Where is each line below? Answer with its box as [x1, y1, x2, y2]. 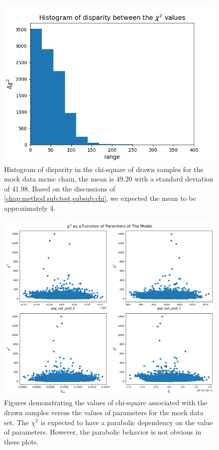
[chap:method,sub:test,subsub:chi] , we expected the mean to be [4, 193, 196, 203]
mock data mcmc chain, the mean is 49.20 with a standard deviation [4, 174, 214, 184]
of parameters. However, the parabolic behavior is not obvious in [4, 427, 202, 437]
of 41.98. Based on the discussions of [4, 183, 115, 193]
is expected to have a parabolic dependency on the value [40, 417, 213, 427]
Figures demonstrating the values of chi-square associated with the [4, 397, 208, 408]
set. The [4, 417, 29, 427]
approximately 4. [4, 202, 56, 213]
